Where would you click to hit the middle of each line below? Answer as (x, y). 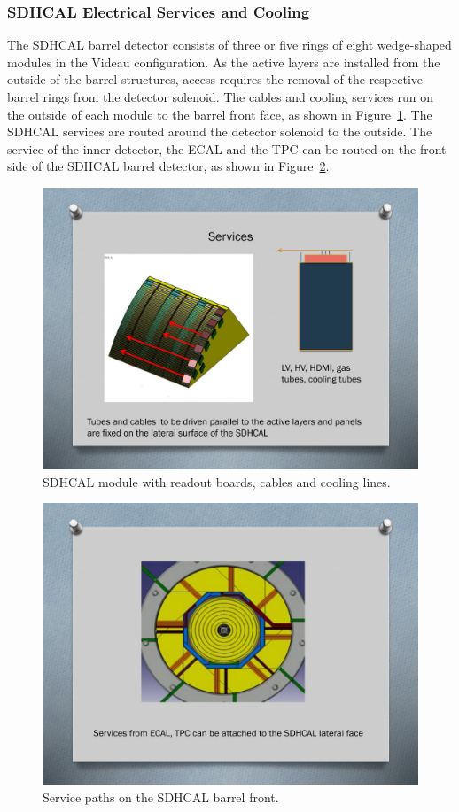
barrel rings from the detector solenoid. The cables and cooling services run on (220, 97)
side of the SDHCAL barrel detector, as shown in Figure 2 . (168, 166)
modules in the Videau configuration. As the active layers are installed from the (224, 62)
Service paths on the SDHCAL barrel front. (161, 797)
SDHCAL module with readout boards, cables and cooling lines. (217, 481)
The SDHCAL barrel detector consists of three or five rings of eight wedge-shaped (229, 45)
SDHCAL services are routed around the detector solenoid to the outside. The (220, 131)
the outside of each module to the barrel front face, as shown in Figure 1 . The (220, 114)
